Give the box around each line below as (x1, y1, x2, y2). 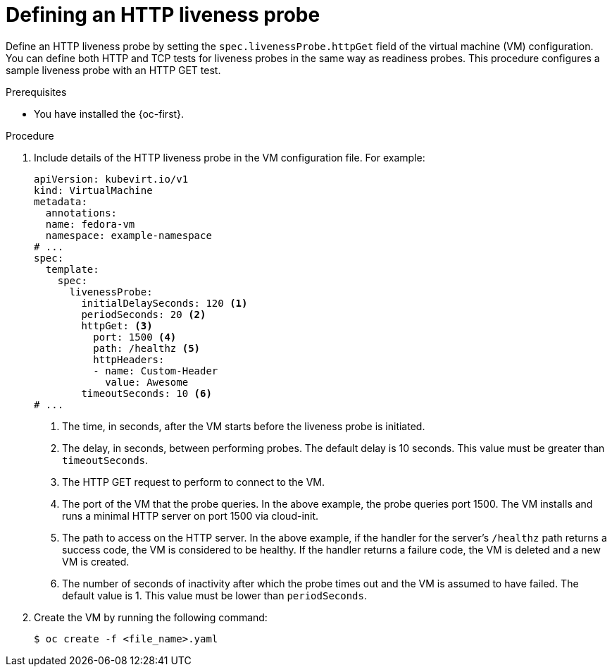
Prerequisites (6, 85, 67, 98)
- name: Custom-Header (93, 365, 218, 377)
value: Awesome (105, 376, 189, 388)
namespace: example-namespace (45, 229, 212, 241)
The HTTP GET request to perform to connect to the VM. (62, 475, 325, 488)
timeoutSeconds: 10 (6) (81, 387, 212, 399)
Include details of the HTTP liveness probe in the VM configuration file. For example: (34, 151, 425, 164)
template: (45, 263, 99, 275)
